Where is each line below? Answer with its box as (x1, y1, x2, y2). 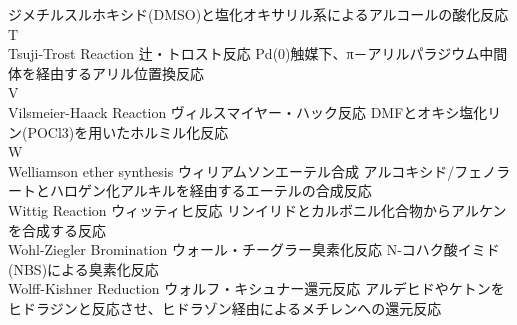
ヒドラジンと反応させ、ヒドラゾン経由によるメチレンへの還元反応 (8, 297, 442, 318)
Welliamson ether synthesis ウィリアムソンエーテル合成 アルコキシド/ (8, 160, 455, 181)
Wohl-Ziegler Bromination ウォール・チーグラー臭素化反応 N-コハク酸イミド (8, 239, 500, 260)
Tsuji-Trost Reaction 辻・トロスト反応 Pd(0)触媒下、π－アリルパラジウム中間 (8, 43, 508, 64)
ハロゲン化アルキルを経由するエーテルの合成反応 (49, 180, 372, 201)
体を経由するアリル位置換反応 (8, 62, 204, 83)
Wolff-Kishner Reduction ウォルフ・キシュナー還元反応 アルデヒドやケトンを (8, 278, 505, 299)
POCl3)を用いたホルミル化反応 (27, 121, 229, 142)
